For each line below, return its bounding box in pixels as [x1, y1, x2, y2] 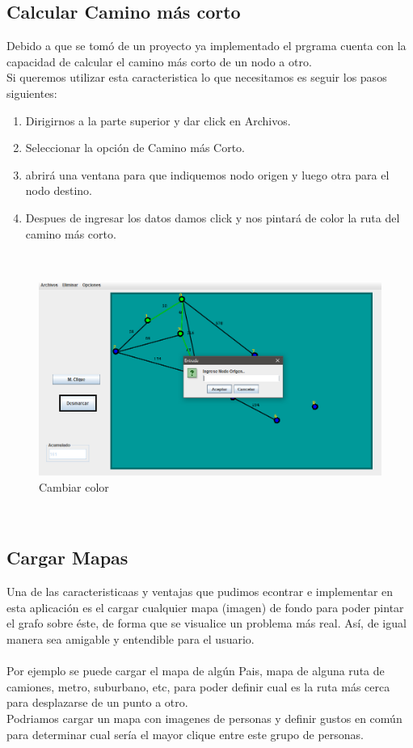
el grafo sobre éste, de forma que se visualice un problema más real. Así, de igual [6, 615, 407, 632]
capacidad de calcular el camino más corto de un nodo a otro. [6, 53, 312, 70]
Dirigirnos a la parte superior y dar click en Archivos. [25, 112, 291, 129]
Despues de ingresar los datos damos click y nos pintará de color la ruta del [25, 209, 400, 226]
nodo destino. [25, 182, 92, 199]
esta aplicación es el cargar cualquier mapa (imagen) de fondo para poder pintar [6, 598, 404, 615]
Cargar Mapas [6, 545, 129, 570]
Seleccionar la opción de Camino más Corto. [25, 139, 245, 156]
